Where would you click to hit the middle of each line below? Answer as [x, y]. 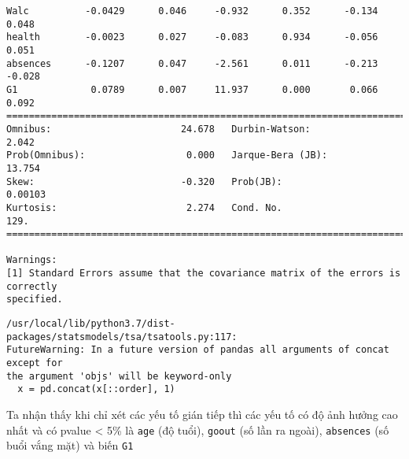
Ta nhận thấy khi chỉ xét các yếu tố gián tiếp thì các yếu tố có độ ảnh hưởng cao [202, 415]
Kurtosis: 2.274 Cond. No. [144, 207]
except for [35, 363]
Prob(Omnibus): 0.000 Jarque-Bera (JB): [167, 155]
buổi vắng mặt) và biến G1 [70, 445]
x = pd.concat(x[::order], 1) [96, 389]
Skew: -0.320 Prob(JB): [144, 181]
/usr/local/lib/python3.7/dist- [91, 324]
